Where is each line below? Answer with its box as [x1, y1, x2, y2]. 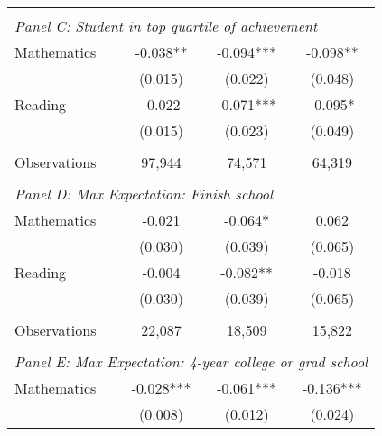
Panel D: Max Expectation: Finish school [14, 183, 274, 204]
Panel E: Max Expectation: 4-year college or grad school [14, 351, 368, 372]
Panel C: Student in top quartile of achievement [14, 15, 318, 36]
